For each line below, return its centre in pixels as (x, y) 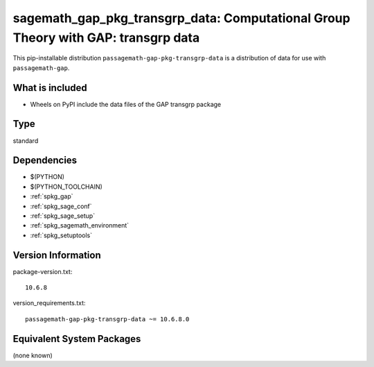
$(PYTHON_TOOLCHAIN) (66, 187)
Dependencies (45, 161)
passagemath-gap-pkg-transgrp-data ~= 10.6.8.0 (107, 319)
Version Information (57, 255)
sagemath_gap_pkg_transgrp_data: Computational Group (181, 18)
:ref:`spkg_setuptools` (61, 235)
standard (26, 140)
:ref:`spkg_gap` (52, 196)
